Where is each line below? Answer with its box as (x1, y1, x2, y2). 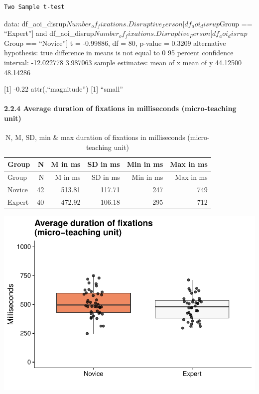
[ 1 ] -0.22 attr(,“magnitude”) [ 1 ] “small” (4, 84, 123, 94)
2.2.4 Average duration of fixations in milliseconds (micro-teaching (4, 103, 237, 114)
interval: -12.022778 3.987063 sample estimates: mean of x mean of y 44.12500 (4, 57, 242, 67)
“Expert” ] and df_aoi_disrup (4, 28, 94, 38)
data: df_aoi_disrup (4, 18, 66, 28)
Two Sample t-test (4, 3, 65, 10)
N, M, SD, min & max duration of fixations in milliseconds (5, 132, 185, 142)
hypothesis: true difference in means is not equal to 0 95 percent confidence (4, 47, 234, 58)
